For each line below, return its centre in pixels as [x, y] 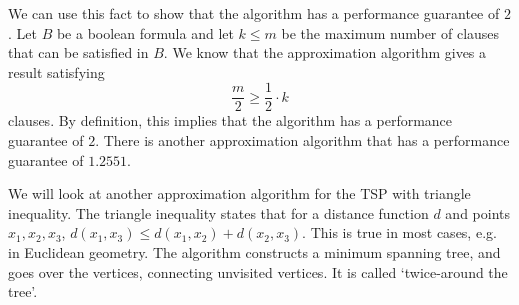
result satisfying [56, 71]
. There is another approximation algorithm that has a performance [302, 140]
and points [478, 212]
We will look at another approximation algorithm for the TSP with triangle [239, 193]
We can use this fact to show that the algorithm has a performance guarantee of [254, 13]
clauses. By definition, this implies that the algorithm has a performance [230, 120]
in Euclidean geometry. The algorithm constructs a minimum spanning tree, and [254, 252]
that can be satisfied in [78, 52]
